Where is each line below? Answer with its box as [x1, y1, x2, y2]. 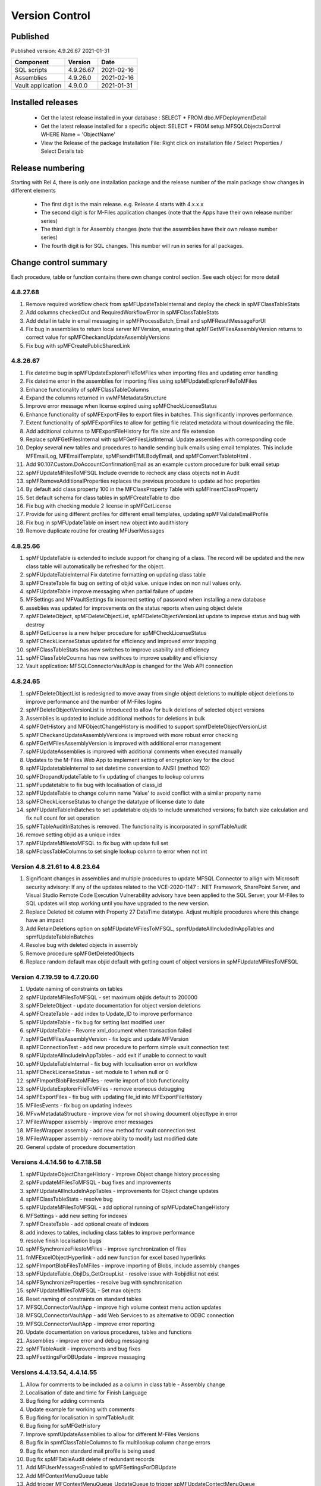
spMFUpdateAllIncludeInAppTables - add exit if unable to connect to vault [26, 1052, 207, 1059]
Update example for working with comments [26, 1406, 135, 1413]
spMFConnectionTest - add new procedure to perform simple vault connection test [26, 1043, 229, 1050]
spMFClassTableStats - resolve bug [26, 1195, 113, 1202]
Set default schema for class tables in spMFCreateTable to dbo [26, 494, 180, 501]
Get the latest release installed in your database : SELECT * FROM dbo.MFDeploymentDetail [40, 114, 267, 121]
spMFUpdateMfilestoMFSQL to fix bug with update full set [26, 839, 169, 846]
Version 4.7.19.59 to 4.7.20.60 [11, 972, 99, 981]
